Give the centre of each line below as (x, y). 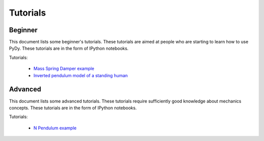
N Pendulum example (55, 128)
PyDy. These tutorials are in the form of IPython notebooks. (69, 48)
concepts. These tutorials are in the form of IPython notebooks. (73, 108)
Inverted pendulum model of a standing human (81, 75)
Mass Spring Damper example (64, 69)
